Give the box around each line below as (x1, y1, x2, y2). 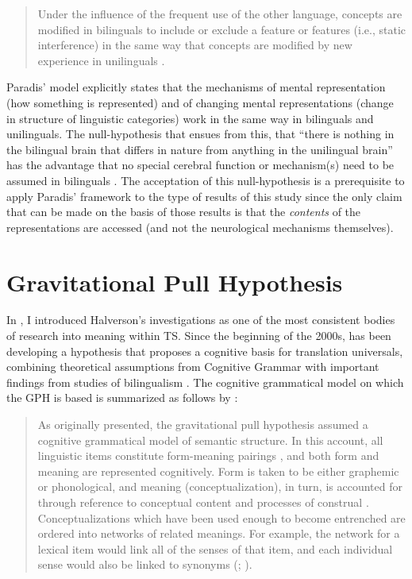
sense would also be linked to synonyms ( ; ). (37, 556, 252, 573)
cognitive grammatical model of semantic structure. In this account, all (37, 431, 383, 448)
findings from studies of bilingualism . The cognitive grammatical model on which (6, 373, 404, 390)
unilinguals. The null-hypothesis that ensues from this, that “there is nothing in (6, 125, 395, 142)
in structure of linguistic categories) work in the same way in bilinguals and (6, 110, 374, 126)
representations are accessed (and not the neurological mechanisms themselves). (6, 218, 394, 235)
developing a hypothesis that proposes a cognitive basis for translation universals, (6, 342, 403, 359)
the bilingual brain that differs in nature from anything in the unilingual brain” (6, 141, 393, 157)
